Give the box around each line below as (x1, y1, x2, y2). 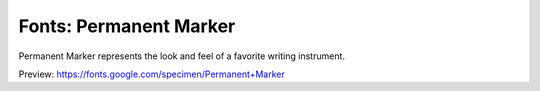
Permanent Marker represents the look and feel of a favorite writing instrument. (18, 50, 345, 62)
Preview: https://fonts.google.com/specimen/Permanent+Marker (18, 68, 285, 80)
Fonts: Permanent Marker (18, 15, 236, 37)
